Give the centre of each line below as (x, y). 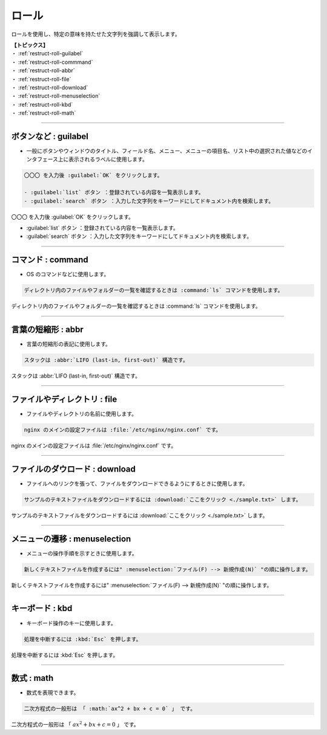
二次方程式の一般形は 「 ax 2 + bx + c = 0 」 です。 (75, 724)
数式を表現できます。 (53, 693)
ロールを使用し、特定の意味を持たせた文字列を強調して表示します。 (96, 34)
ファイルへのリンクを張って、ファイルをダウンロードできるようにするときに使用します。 (137, 483)
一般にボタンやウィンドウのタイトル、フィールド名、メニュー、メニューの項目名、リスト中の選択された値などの (167, 151)
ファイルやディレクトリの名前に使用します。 (82, 413)
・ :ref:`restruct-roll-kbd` (42, 104)
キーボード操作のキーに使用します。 (71, 623)
